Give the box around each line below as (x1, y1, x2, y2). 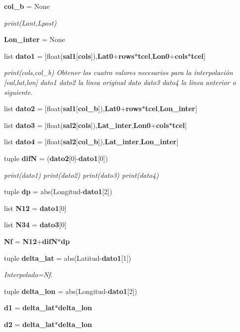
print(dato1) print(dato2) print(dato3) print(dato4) (4, 169, 159, 180)
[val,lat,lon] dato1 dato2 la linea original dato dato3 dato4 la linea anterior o (4, 77, 236, 87)
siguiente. (4, 86, 33, 97)
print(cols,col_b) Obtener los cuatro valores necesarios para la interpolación (4, 67, 233, 78)
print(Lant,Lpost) (4, 17, 57, 28)
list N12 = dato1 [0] (4, 203, 67, 213)
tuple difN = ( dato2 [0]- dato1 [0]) (4, 153, 108, 163)
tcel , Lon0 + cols (138, 50, 188, 61)
